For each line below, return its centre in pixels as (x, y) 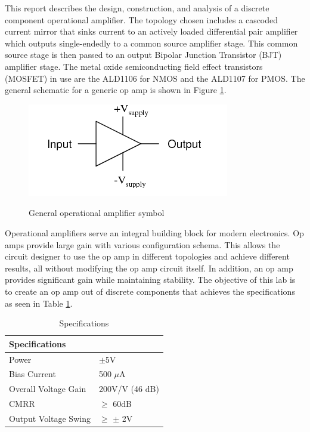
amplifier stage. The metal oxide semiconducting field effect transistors (134, 66)
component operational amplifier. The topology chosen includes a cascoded (142, 19)
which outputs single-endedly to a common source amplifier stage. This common (151, 43)
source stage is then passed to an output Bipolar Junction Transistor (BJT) (143, 55)
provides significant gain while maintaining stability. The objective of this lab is (150, 280)
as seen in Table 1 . (39, 303)
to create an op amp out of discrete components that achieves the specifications (150, 291)
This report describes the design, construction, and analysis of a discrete (137, 8)
